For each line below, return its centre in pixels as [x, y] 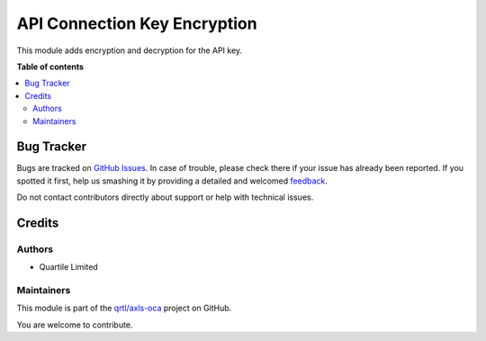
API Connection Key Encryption [137, 23]
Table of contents [50, 67]
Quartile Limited [68, 267]
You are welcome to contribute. [75, 325]
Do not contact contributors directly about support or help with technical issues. [165, 197]
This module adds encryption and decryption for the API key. [130, 50]
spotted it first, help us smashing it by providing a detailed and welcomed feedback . [172, 181]
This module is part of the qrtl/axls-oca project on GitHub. [124, 308]
